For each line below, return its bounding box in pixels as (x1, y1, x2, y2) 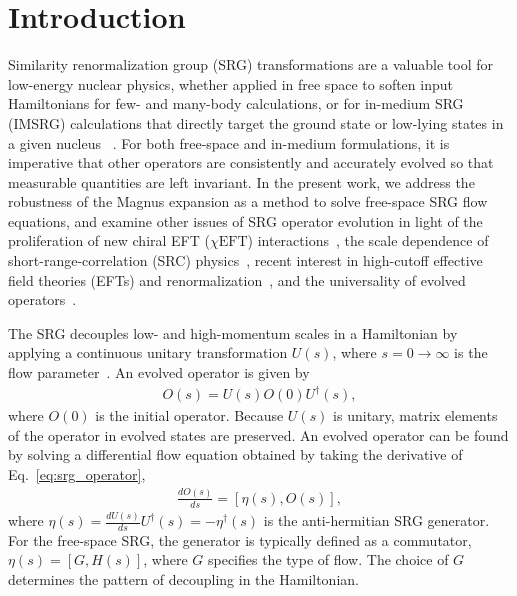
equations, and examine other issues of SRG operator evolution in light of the (8, 210, 483, 231)
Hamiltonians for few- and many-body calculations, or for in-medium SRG (8, 93, 464, 114)
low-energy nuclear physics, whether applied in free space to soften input (8, 73, 453, 94)
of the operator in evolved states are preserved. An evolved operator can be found (8, 424, 509, 445)
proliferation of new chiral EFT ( (8, 230, 210, 251)
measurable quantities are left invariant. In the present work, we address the (8, 171, 475, 192)
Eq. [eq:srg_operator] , (8, 463, 146, 484)
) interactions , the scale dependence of (247, 230, 489, 251)
